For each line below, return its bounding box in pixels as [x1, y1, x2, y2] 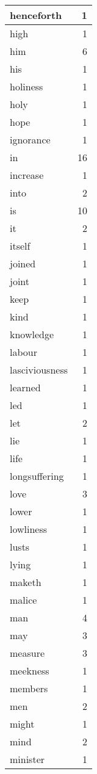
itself [10, 239, 31, 253]
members [10, 681, 48, 695]
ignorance [10, 132, 51, 146]
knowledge [10, 327, 54, 341]
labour [10, 345, 37, 359]
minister [10, 752, 45, 766]
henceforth [10, 8, 62, 22]
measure [10, 646, 45, 660]
